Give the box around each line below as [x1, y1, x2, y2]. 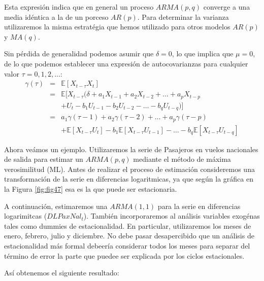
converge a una [203, 2, 250, 12]
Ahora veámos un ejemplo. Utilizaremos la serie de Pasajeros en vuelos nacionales [4, 144, 258, 154]
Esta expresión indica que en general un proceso [4, 2, 154, 12]
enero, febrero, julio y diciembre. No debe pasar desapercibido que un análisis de [4, 230, 254, 241]
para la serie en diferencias [157, 200, 241, 211]
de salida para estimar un [4, 154, 83, 164]
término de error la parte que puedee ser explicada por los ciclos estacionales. [4, 250, 245, 261]
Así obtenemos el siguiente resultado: [4, 267, 119, 278]
